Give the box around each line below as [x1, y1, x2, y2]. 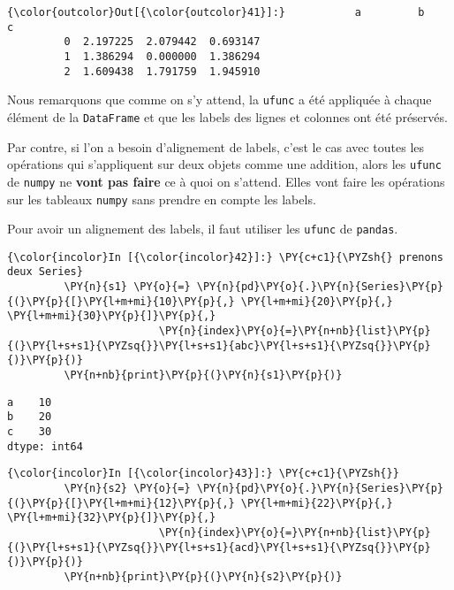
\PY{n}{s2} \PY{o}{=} [64, 482, 191, 494]
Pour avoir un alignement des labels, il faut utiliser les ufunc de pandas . [7, 219, 398, 238]
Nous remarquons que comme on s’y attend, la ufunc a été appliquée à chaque [7, 90, 432, 109]
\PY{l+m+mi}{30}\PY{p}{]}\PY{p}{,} [7, 310, 216, 323]
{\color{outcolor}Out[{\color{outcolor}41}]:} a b [7, 6, 425, 19]
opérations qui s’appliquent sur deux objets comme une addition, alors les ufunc [7, 155, 442, 173]
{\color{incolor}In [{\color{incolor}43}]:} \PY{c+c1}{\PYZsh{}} [7, 467, 399, 480]
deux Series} [7, 265, 83, 279]
